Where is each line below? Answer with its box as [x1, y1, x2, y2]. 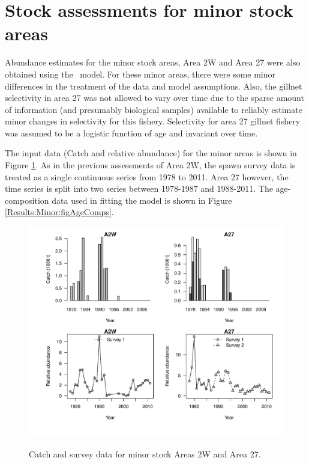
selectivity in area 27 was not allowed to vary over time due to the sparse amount [5, 91, 304, 104]
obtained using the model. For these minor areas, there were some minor [5, 67, 276, 80]
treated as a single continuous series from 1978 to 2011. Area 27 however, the [5, 170, 289, 183]
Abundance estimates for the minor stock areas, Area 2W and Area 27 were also [5, 56, 301, 69]
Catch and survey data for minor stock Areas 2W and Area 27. [29, 447, 261, 460]
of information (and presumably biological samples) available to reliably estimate [5, 103, 302, 115]
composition [5, 194, 49, 206]
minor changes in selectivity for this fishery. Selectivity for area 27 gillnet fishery [5, 115, 301, 127]
